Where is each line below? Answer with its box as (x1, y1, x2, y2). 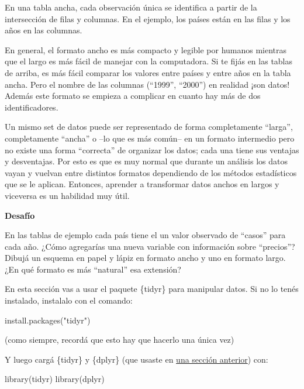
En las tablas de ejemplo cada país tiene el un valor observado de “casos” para (5, 229, 286, 241)
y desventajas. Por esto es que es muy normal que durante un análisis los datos (5, 155, 288, 167)
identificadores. (5, 101, 58, 113)
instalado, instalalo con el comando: (5, 294, 133, 307)
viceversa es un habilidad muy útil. (5, 189, 130, 201)
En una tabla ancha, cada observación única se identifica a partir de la (5, 1, 257, 13)
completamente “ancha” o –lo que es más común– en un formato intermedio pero (5, 132, 295, 144)
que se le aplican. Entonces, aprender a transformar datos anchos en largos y (5, 178, 279, 190)
